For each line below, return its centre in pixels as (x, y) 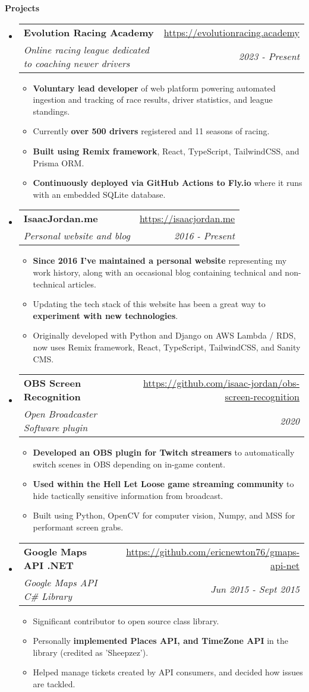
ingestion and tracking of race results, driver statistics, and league (153, 99)
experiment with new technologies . (105, 315)
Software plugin (56, 428)
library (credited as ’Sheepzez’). (91, 652)
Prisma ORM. (59, 162)
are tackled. (54, 684)
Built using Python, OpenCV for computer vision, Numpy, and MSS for (164, 515)
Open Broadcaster (60, 414)
